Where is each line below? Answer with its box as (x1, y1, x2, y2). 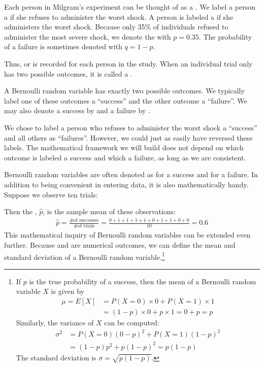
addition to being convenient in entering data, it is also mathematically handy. (4, 179, 249, 189)
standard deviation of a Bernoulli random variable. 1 (4, 250, 165, 262)
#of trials (73, 223, 95, 229)
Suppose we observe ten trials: (4, 189, 98, 199)
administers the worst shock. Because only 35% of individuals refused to (4, 21, 228, 32)
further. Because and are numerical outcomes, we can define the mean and (4, 239, 236, 250)
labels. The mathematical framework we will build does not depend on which (4, 142, 244, 153)
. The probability (199, 31, 252, 42)
